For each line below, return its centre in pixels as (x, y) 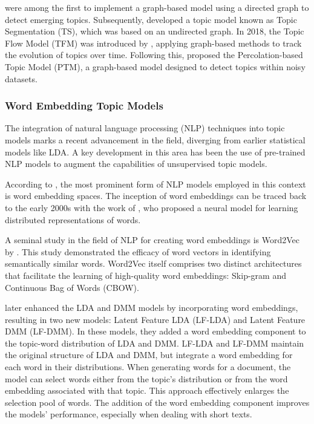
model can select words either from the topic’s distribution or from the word (146, 378)
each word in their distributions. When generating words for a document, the (148, 367)
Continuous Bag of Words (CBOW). (72, 287)
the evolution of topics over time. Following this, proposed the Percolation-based (154, 55)
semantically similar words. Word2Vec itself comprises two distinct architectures (153, 263)
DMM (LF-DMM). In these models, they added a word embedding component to (155, 331)
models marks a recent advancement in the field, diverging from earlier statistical (155, 139)
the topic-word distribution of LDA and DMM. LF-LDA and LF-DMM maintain (155, 343)
